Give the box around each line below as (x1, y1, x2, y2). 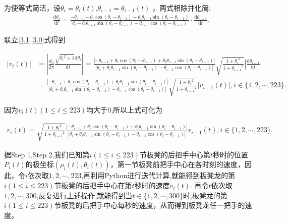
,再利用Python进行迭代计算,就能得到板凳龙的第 (81, 170, 236, 181)
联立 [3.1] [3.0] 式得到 (4, 34, 66, 45)
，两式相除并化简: (152, 3, 211, 13)
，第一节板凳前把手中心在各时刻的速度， (110, 159, 245, 170)
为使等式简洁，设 (4, 3, 61, 13)
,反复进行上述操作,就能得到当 (36, 190, 133, 200)
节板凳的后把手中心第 (140, 149, 211, 159)
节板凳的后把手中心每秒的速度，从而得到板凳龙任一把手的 (54, 200, 245, 210)
